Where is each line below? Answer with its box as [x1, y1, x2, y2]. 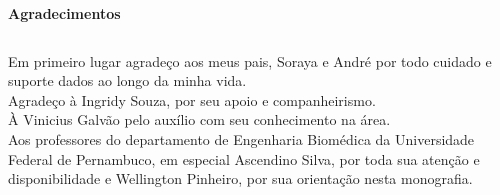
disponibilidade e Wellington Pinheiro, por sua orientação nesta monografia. [8, 168, 473, 189]
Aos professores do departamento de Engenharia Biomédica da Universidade [8, 128, 475, 149]
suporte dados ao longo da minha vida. [8, 70, 247, 91]
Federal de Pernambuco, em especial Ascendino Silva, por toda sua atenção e [8, 148, 480, 169]
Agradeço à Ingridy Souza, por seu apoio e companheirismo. [8, 89, 376, 110]
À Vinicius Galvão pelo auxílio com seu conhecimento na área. [8, 109, 391, 130]
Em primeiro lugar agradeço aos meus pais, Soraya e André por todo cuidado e [8, 50, 492, 71]
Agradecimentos [8, 3, 121, 23]
